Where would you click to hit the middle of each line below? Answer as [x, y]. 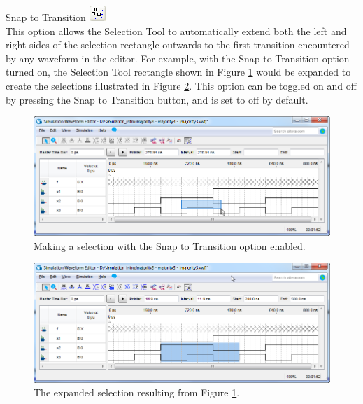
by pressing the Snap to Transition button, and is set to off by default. [157, 99]
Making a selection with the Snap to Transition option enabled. [170, 245]
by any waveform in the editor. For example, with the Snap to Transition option [178, 58]
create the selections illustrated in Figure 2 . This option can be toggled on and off [181, 85]
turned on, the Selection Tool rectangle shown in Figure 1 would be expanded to [178, 72]
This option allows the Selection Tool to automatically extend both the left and [176, 30]
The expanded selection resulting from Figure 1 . [137, 392]
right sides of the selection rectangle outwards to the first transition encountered [178, 44]
